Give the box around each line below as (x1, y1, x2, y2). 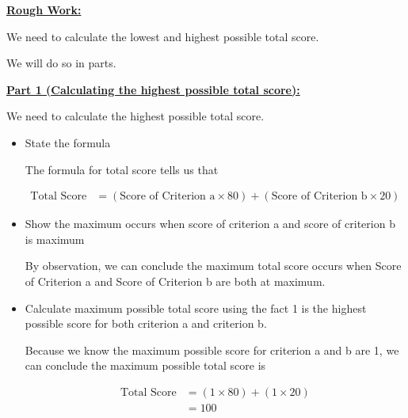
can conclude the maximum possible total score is (25, 357, 266, 374)
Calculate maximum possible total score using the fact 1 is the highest (25, 299, 367, 316)
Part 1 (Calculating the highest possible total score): (6, 81, 300, 97)
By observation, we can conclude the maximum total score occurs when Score (25, 257, 402, 274)
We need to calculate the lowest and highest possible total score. (6, 28, 319, 44)
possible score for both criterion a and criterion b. (25, 315, 267, 332)
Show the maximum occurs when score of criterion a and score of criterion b (25, 215, 395, 232)
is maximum (25, 230, 85, 247)
